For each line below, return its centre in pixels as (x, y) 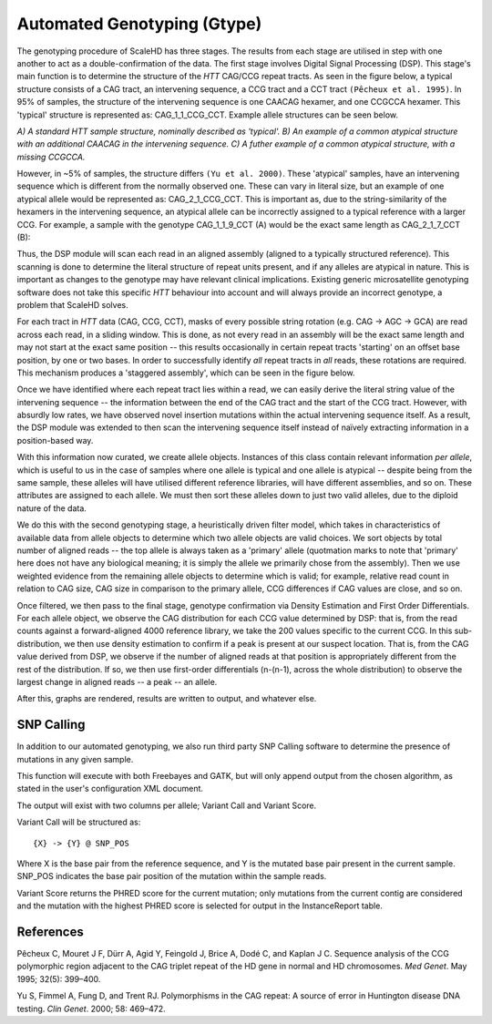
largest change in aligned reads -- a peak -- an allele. (117, 681)
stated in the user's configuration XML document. (110, 789)
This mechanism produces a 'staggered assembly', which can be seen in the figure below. (186, 373)
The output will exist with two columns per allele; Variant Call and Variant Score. (167, 805)
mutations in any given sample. (75, 759)
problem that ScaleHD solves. (72, 304)
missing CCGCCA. (51, 157)
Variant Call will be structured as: (79, 822)
